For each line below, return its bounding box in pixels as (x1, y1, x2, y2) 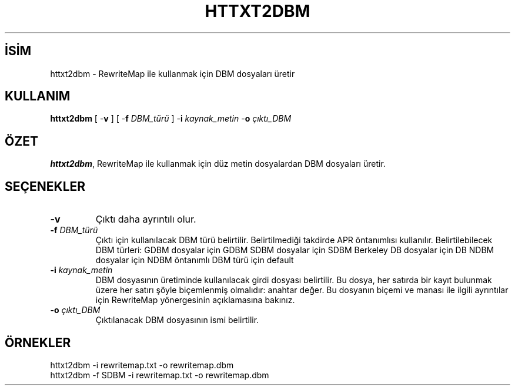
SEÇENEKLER (5, 179, 86, 194)
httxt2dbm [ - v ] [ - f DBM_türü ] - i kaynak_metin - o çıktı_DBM (50, 113, 292, 124)
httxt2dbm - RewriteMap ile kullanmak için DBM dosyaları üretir (50, 68, 295, 79)
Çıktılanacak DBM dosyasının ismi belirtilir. (95, 315, 259, 325)
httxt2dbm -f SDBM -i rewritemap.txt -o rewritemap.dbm (50, 369, 269, 380)
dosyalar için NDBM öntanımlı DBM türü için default (95, 255, 294, 265)
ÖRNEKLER (5, 335, 71, 350)
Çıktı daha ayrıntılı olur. (95, 213, 196, 226)
